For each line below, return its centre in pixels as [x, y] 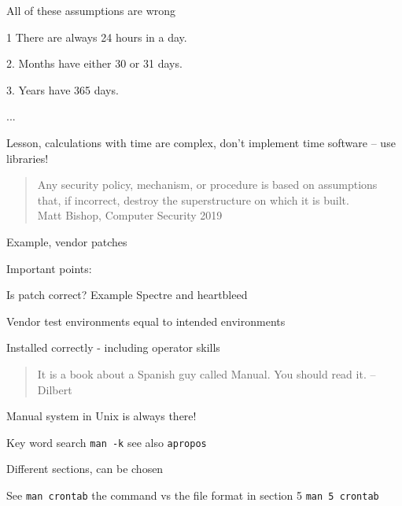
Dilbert [55, 389]
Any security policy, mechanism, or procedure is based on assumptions [207, 185]
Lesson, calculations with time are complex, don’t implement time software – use [201, 142]
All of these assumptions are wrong [91, 10]
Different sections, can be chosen [85, 469]
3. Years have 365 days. [63, 89]
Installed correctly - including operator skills [113, 347]
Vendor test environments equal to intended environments [146, 321]
